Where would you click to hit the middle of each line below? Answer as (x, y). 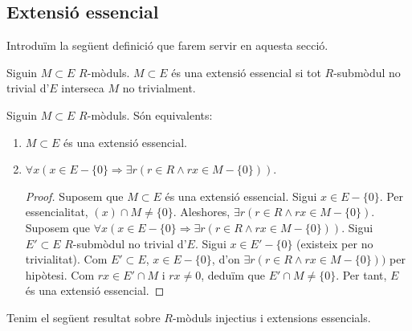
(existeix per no (335, 243)
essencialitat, (57, 212)
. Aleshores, (202, 212)
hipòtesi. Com (60, 274)
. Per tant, (361, 274)
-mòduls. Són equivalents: (150, 114)
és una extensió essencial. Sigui (241, 196)
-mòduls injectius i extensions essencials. (271, 317)
